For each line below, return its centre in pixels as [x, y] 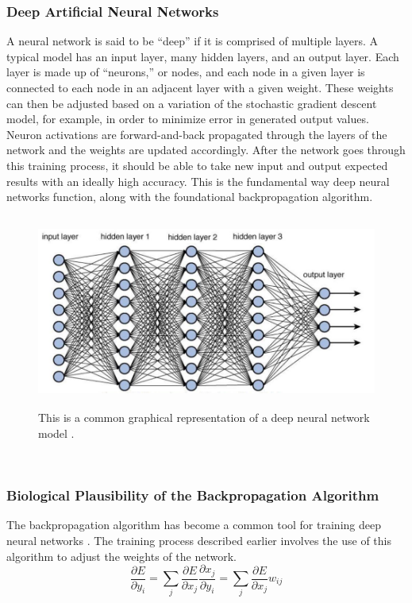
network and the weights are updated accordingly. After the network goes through [206, 150]
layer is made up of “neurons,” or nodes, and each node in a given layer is [186, 72]
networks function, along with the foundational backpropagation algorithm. [190, 197]
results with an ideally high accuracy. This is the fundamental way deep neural [198, 181]
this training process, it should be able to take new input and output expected [197, 165]
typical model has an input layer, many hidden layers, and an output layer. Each [203, 56]
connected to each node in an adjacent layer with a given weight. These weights [200, 87]
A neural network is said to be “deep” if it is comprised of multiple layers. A [192, 41]
